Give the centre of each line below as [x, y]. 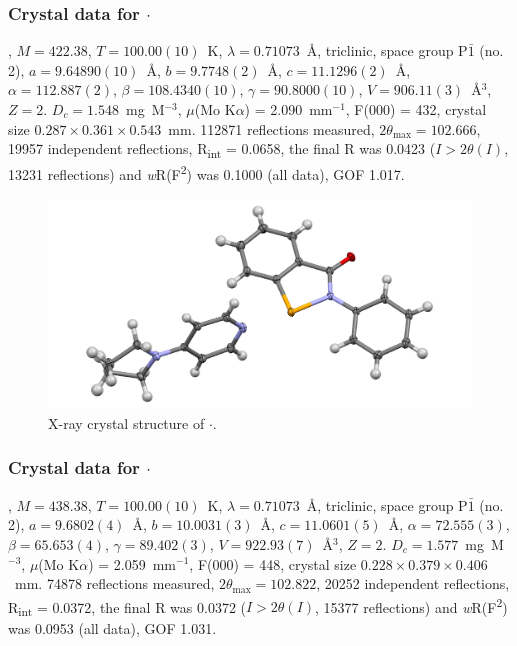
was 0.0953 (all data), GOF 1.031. [112, 628]
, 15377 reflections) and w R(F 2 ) [411, 605]
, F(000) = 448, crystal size [273, 563]
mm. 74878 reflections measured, [114, 583]
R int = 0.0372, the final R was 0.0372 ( [127, 608]
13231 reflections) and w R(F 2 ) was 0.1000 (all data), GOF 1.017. [206, 172]
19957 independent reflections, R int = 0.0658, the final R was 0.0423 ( [222, 149]
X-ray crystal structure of [126, 422]
